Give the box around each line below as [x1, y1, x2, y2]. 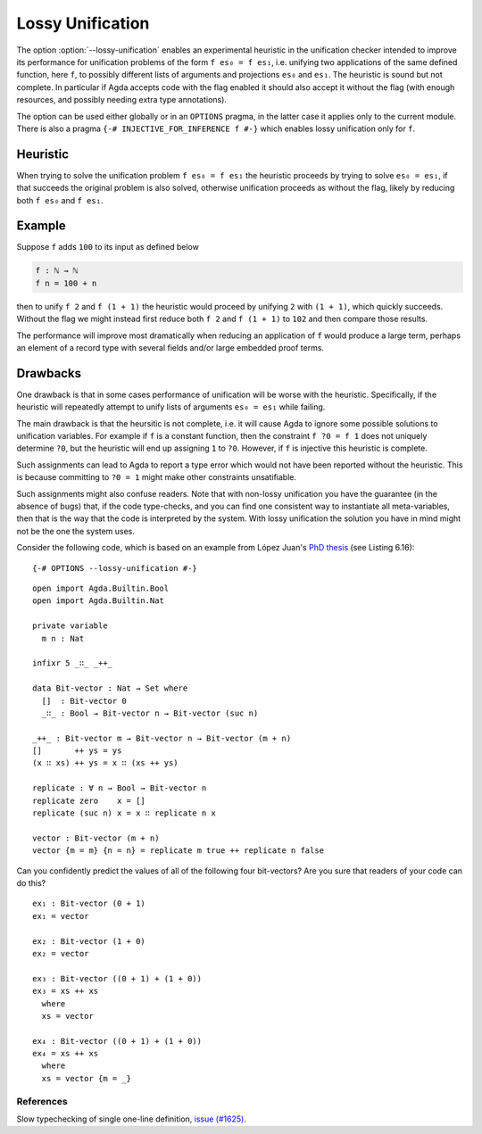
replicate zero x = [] [32, 795, 146, 806]
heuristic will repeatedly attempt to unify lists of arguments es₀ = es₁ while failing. [16, 401, 326, 412]
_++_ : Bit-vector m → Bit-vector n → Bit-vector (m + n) [32, 733, 292, 743]
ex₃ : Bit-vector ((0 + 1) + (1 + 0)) [32, 973, 203, 983]
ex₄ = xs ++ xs [32, 1048, 99, 1059]
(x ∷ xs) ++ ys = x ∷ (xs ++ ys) [32, 758, 179, 768]
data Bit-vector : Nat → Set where [32, 683, 188, 693]
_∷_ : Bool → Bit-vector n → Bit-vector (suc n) [41, 708, 259, 718]
